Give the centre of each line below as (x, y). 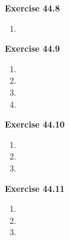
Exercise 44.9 (32, 48)
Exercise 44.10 (35, 124)
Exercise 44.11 (35, 188)
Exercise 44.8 (32, 8)
